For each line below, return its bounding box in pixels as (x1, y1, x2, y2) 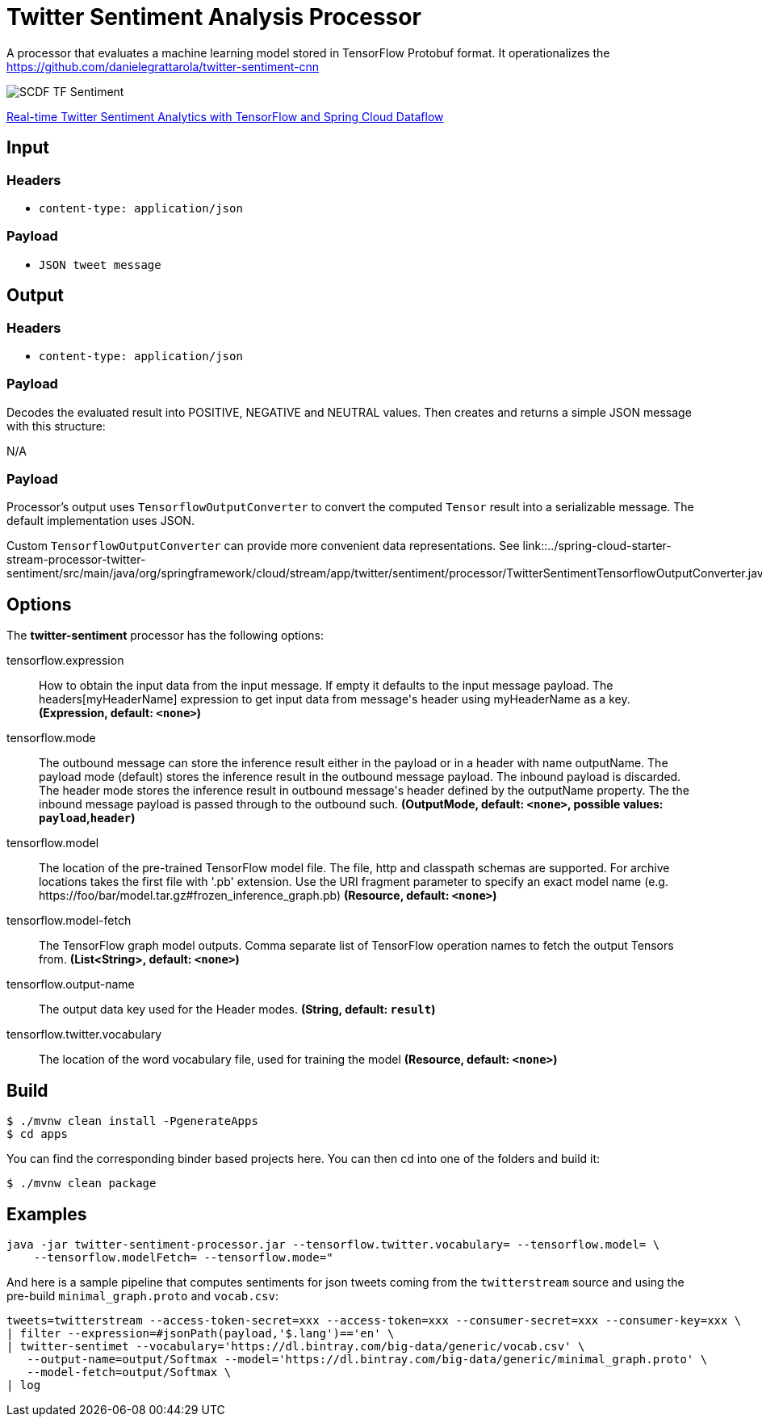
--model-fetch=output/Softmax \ (27, 1365, 232, 1379)
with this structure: (6, 418, 106, 433)
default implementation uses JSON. (6, 514, 195, 528)
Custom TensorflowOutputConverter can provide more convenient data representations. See (6, 539, 520, 553)
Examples (6, 1203, 87, 1224)
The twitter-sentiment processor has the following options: (6, 628, 324, 643)
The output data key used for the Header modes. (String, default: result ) (39, 1002, 436, 1017)
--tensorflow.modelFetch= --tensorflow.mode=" (33, 1250, 333, 1264)
